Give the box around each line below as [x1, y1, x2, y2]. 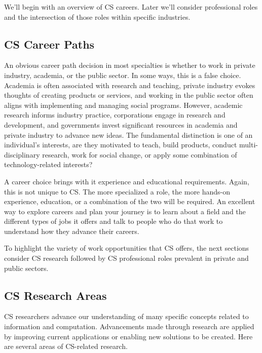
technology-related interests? [4, 159, 93, 170]
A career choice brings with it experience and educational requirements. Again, [4, 176, 249, 186]
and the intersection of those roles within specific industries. [4, 11, 191, 22]
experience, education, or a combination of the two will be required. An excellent [4, 196, 255, 207]
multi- [239, 139, 258, 150]
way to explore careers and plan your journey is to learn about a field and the [4, 206, 246, 216]
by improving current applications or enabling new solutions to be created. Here [4, 331, 253, 341]
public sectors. [4, 262, 49, 273]
